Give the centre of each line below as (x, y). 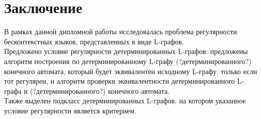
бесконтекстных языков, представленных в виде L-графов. (94, 41)
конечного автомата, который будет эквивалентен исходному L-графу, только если (131, 71)
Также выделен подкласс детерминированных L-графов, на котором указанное (125, 101)
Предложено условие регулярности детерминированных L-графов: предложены (126, 51)
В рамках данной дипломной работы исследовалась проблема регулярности (121, 32)
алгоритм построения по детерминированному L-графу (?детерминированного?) (128, 61)
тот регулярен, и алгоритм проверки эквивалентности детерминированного (120, 81)
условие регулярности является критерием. (70, 110)
